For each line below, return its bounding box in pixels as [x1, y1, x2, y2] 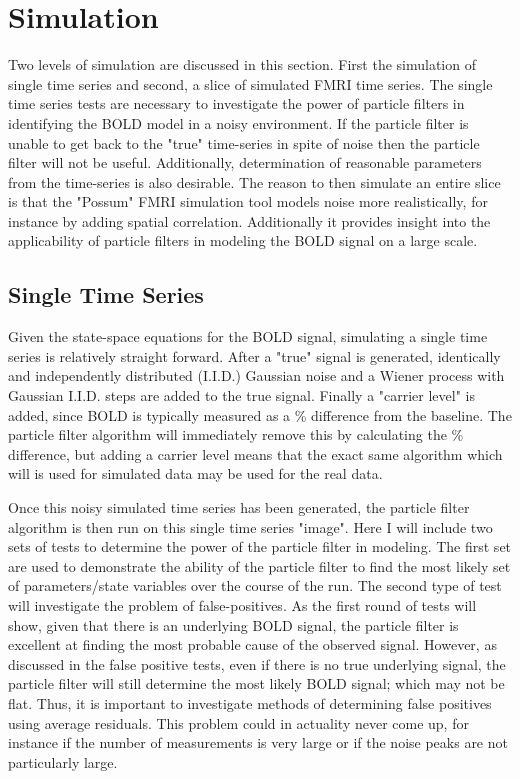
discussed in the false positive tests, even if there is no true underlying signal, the [8, 653, 506, 674]
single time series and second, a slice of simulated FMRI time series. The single [8, 73, 493, 94]
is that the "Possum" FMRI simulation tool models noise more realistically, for [8, 191, 488, 212]
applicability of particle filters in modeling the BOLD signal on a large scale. [8, 230, 478, 251]
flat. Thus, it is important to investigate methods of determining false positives [8, 692, 492, 713]
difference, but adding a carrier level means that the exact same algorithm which [8, 443, 503, 464]
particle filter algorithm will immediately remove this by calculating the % [8, 424, 464, 445]
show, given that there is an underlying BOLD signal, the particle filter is [8, 614, 459, 635]
